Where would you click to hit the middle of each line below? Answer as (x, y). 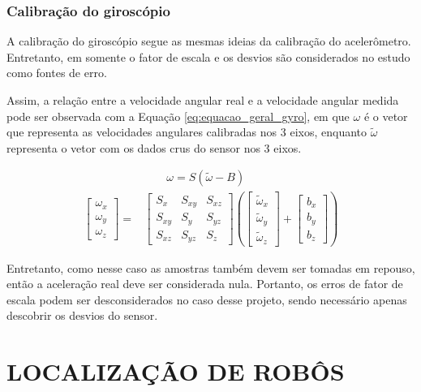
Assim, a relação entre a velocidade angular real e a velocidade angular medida (203, 100)
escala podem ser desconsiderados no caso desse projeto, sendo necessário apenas (207, 299)
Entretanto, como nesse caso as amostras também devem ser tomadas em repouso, (211, 267)
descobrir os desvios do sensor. (82, 315)
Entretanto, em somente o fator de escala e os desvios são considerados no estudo (208, 56)
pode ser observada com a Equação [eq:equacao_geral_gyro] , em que (178, 116)
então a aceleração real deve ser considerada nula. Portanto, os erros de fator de (205, 284)
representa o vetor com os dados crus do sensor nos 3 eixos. (154, 147)
